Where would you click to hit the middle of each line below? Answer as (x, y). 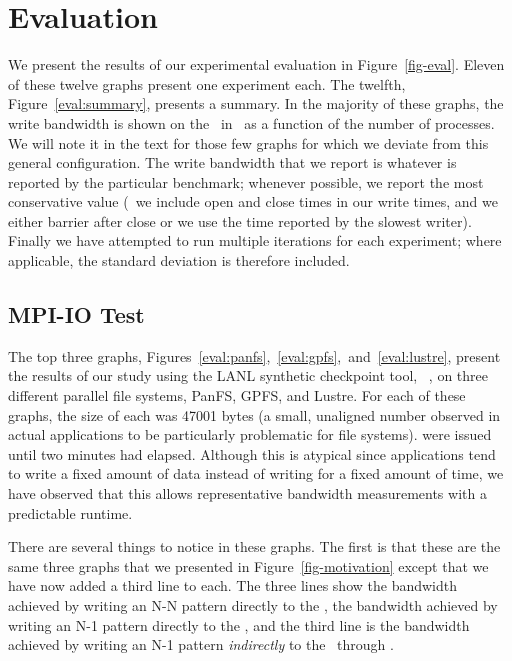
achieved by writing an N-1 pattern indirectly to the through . (201, 644)
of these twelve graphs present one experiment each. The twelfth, (207, 83)
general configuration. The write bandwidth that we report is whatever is (232, 162)
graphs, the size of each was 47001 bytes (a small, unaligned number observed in (254, 414)
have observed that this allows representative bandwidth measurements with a (247, 493)
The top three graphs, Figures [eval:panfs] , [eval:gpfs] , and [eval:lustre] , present (254, 355)
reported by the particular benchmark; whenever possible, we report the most (246, 181)
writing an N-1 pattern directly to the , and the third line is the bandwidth (239, 624)
